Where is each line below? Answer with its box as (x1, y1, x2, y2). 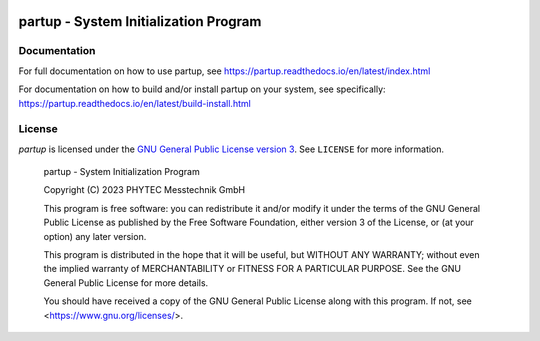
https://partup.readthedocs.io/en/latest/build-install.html (18, 97, 252, 109)
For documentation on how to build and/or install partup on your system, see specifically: (18, 83, 386, 95)
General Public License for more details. (43, 276, 209, 289)
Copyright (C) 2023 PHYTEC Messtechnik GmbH (43, 184, 246, 196)
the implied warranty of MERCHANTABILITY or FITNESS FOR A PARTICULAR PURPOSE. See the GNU (43, 263, 462, 275)
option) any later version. (43, 230, 147, 242)
